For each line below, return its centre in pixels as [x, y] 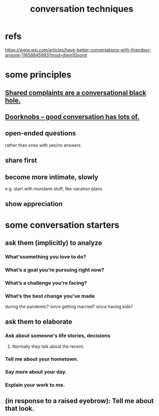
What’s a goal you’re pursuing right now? [55, 270]
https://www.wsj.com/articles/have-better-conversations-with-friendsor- [78, 50]
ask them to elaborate [39, 322]
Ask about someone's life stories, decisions [58, 336]
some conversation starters [62, 225]
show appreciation [34, 204]
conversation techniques [82, 9]
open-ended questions [41, 133]
